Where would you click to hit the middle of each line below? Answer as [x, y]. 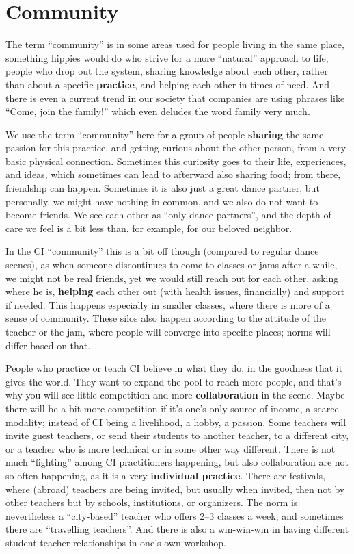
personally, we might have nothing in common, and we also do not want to [162, 201]
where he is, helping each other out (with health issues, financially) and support [175, 291]
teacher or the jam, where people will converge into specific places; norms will [168, 331]
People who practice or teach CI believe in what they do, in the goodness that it [174, 368]
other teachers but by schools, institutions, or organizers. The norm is [152, 502]
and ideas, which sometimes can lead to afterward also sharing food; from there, [173, 174]
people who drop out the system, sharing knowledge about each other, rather [167, 71]
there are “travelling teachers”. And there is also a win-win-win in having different [177, 529]
